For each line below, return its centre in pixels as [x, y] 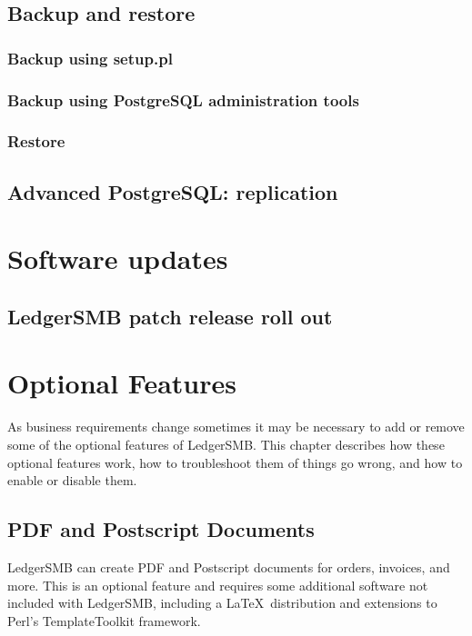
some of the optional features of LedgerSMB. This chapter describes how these [226, 444]
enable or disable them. [72, 480]
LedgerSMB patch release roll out [170, 316]
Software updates [118, 258]
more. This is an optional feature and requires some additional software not [218, 585]
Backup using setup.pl [90, 58]
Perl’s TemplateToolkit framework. [104, 620]
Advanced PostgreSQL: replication [173, 191]
